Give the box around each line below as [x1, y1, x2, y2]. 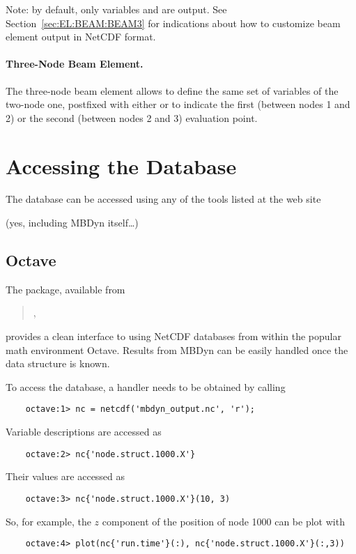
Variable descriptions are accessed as [6, 424, 162, 439]
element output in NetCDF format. [6, 29, 156, 44]
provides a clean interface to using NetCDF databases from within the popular [6, 329, 341, 344]
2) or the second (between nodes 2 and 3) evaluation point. [6, 110, 258, 125]
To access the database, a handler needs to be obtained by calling [6, 379, 286, 394]
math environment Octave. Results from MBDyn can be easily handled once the [6, 342, 348, 357]
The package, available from [6, 282, 125, 296]
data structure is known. [6, 356, 110, 371]
